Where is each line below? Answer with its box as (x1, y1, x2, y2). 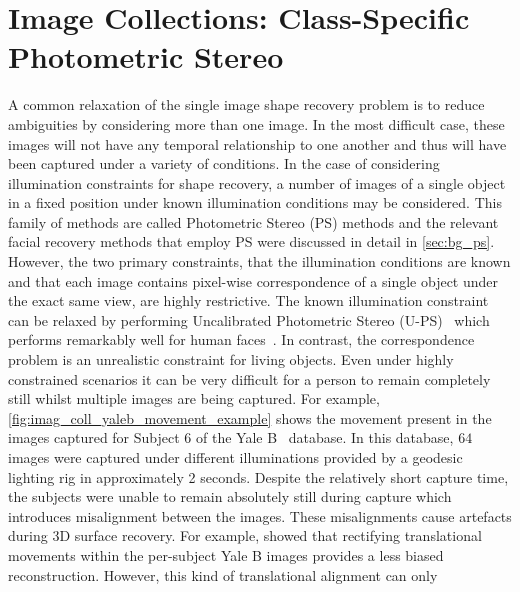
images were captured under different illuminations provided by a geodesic (8, 447, 463, 467)
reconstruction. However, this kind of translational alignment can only (8, 564, 438, 585)
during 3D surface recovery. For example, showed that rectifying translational (8, 525, 482, 546)
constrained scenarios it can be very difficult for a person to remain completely (8, 368, 491, 389)
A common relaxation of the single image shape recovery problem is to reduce (8, 94, 485, 115)
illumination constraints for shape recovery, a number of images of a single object (8, 172, 506, 193)
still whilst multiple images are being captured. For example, (8, 388, 380, 409)
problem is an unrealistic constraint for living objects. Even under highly (8, 349, 454, 370)
